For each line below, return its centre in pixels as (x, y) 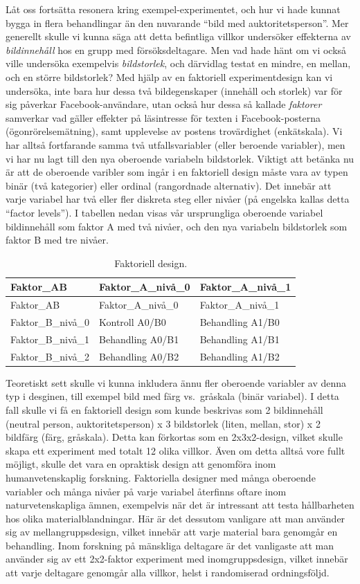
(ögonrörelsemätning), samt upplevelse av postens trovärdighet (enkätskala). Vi (174, 131)
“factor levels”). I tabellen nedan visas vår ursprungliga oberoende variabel (164, 212)
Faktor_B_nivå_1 (50, 339)
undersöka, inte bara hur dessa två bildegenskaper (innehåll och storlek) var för (174, 90)
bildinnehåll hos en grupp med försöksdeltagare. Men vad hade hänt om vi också (176, 49)
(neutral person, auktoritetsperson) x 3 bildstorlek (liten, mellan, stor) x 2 (163, 423)
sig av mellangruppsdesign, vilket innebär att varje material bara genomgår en (172, 532)
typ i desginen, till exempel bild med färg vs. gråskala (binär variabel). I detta (172, 396)
